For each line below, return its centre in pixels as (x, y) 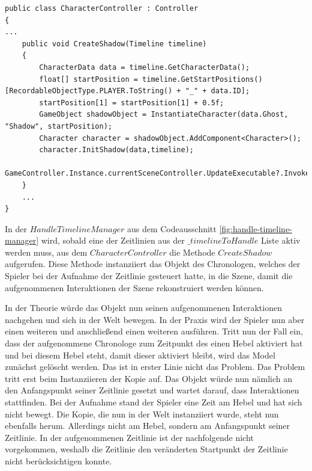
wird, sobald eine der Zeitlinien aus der (113, 240)
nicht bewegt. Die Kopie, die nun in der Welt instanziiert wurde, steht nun (142, 414)
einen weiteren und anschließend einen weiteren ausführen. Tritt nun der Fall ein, (154, 331)
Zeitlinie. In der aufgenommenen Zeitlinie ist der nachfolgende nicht (129, 437)
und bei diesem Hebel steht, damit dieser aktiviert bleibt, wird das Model (140, 355)
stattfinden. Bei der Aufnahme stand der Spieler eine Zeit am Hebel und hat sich (154, 402)
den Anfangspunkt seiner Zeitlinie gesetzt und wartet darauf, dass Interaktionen (152, 390)
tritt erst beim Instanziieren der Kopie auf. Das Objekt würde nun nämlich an (148, 378)
